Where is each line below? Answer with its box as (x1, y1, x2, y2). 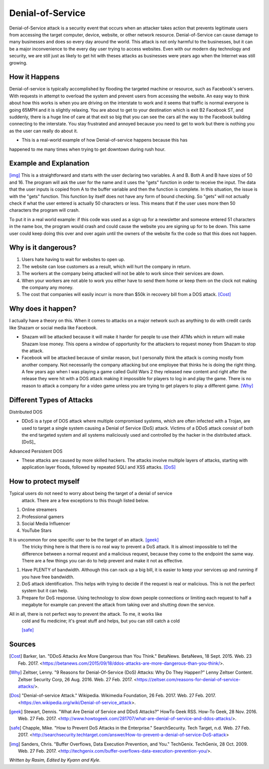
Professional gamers (21, 513, 64, 519)
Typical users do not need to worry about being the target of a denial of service (9, 491, 173, 497)
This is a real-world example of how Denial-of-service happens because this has (21, 137, 188, 143)
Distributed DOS (9, 409, 43, 415)
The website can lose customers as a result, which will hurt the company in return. (21, 263, 191, 269)
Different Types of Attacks (9, 396, 93, 404)
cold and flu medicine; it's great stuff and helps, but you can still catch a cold (21, 618, 180, 624)
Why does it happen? (9, 304, 77, 313)
